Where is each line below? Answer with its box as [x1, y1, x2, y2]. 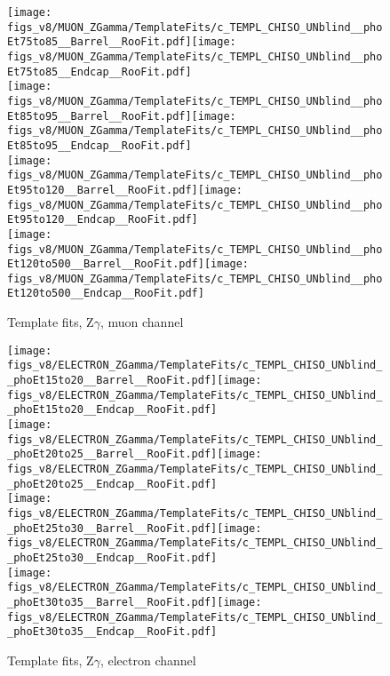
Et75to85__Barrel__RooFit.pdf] [7, 36, 192, 49]
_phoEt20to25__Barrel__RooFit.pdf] [7, 448, 218, 461]
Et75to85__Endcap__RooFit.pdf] [7, 65, 192, 78]
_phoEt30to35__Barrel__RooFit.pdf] [7, 595, 218, 608]
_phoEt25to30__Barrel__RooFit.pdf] [7, 521, 218, 535]
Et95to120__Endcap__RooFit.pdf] [7, 213, 198, 227]
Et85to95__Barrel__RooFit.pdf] [7, 109, 192, 123]
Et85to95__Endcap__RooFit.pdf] [7, 139, 192, 152]
